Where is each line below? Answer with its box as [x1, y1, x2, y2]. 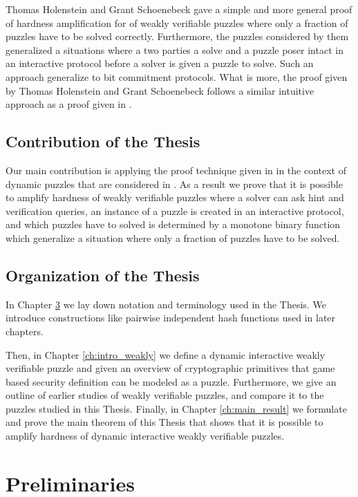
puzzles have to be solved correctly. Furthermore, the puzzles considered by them [6, 29, 349, 44]
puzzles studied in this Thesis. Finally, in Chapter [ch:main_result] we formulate [6, 401, 347, 415]
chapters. [6, 323, 44, 338]
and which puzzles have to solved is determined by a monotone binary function [6, 217, 341, 232]
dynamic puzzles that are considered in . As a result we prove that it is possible [6, 176, 343, 191]
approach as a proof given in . [6, 97, 132, 111]
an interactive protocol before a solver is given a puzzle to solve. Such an [6, 56, 314, 71]
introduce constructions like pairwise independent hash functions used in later [6, 310, 336, 325]
